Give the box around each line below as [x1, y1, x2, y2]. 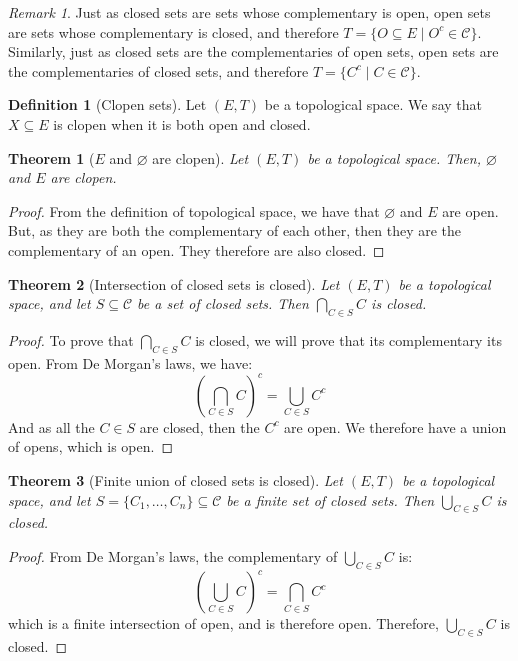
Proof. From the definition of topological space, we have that [8, 200, 380, 221]
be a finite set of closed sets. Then [226, 489, 435, 510]
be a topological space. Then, [307, 147, 481, 168]
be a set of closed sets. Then [137, 293, 309, 314]
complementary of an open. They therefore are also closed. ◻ [8, 239, 385, 260]
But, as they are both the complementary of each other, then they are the [8, 220, 462, 241]
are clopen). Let [152, 147, 249, 168]
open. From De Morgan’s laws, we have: [8, 352, 253, 373]
